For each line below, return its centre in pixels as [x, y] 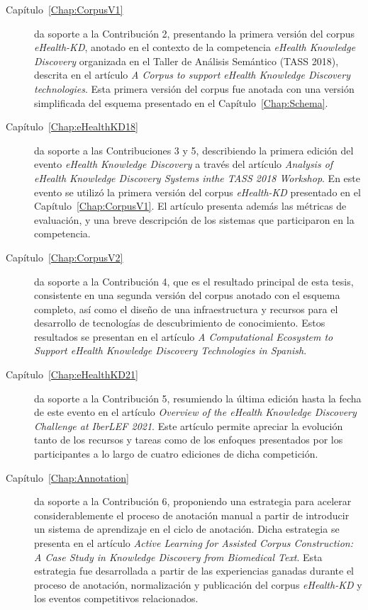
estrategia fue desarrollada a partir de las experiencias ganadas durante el [194, 571]
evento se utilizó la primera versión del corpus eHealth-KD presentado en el [197, 192]
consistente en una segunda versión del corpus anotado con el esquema [187, 295]
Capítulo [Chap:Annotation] [67, 477]
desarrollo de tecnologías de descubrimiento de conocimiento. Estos [180, 323]
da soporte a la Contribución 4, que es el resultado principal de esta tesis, [194, 281]
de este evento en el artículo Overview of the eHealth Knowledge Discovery [195, 412]
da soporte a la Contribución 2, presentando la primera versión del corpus [195, 33]
